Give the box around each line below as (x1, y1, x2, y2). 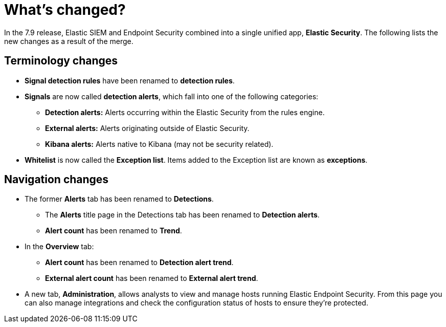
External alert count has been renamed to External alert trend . (45, 274, 258, 283)
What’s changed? (4, 1, 126, 18)
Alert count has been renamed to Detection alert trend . (45, 258, 234, 267)
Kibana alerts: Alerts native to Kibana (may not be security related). (45, 139, 274, 148)
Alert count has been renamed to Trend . (45, 226, 182, 235)
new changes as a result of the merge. (4, 36, 133, 46)
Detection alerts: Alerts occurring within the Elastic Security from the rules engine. (45, 107, 325, 117)
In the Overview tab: (25, 242, 94, 251)
